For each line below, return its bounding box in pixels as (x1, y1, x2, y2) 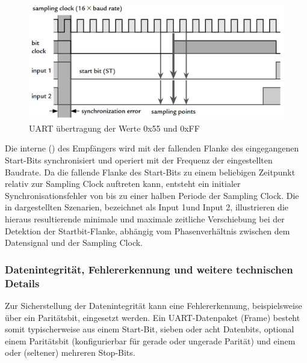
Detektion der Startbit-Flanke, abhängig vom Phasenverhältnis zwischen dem (5, 224, 290, 237)
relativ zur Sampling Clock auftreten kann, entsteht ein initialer (5, 177, 241, 190)
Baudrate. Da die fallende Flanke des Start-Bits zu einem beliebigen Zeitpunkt (5, 165, 296, 178)
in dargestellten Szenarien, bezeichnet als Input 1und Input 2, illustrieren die (5, 201, 288, 213)
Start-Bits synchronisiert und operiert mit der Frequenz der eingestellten (5, 154, 273, 166)
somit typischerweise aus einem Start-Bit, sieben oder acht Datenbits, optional (5, 323, 294, 335)
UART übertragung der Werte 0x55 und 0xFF (29, 121, 200, 134)
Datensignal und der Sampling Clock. (5, 236, 143, 249)
